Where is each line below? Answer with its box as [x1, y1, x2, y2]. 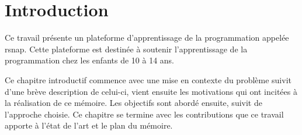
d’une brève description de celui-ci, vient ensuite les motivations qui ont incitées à [5, 85, 297, 97]
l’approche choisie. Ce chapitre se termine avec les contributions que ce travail [5, 108, 284, 120]
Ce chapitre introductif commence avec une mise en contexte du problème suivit [5, 73, 291, 86]
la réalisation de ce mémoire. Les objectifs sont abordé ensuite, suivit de [5, 97, 262, 109]
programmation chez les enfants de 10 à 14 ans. [5, 54, 174, 66]
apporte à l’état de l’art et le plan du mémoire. [5, 119, 173, 132]
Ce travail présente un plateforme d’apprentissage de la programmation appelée [5, 31, 289, 44]
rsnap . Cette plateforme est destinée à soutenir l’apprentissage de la [5, 42, 248, 55]
